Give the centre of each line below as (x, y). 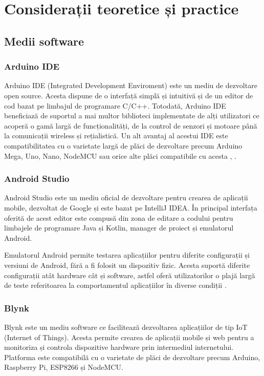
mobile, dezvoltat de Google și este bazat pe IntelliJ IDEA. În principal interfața (131, 207)
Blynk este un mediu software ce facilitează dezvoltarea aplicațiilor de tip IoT (126, 327)
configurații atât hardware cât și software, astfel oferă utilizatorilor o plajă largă (130, 275)
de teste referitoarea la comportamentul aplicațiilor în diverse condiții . (115, 285)
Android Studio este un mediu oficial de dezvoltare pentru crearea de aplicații (126, 197)
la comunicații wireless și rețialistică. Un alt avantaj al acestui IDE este (116, 135)
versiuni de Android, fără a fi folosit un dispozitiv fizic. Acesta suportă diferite (127, 265)
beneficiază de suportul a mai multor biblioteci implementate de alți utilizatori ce (132, 116)
